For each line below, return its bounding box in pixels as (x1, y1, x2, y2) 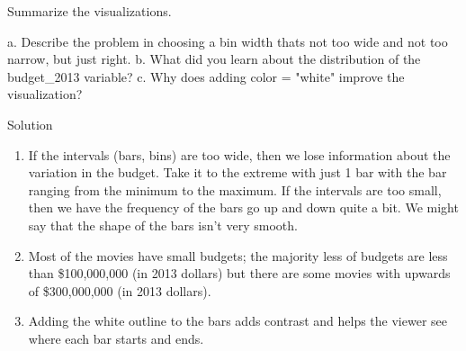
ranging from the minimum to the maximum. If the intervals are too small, (28, 180, 442, 199)
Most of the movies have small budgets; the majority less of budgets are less (28, 246, 448, 265)
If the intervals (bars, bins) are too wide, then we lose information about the (28, 145, 451, 164)
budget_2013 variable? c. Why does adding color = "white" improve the (7, 67, 405, 85)
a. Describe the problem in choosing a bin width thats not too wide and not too (7, 31, 448, 50)
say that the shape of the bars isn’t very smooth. (28, 215, 298, 234)
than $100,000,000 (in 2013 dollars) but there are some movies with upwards (28, 264, 451, 283)
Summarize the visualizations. (7, 2, 172, 20)
